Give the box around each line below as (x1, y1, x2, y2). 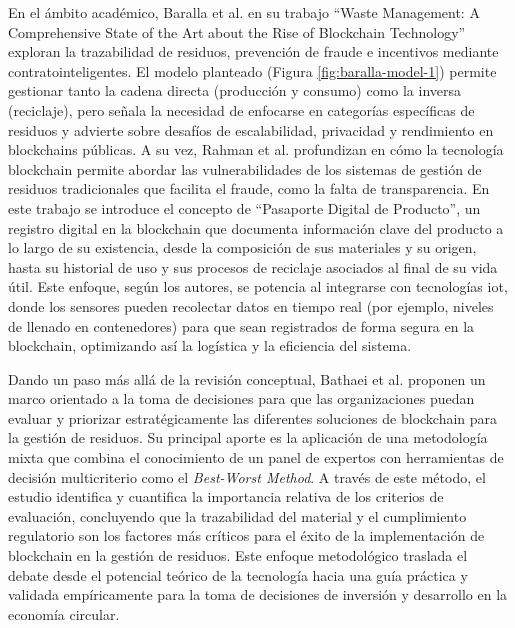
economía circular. (8, 603, 120, 624)
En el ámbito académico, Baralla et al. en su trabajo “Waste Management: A (8, 2, 480, 22)
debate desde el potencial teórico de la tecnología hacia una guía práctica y (8, 564, 468, 585)
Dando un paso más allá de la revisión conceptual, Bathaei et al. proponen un (8, 368, 486, 389)
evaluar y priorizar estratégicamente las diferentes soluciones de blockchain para (8, 407, 498, 428)
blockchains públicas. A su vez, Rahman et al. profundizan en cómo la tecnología (8, 139, 504, 160)
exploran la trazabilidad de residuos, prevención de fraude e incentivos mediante (8, 41, 499, 62)
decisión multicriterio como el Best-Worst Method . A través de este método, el (8, 466, 486, 487)
